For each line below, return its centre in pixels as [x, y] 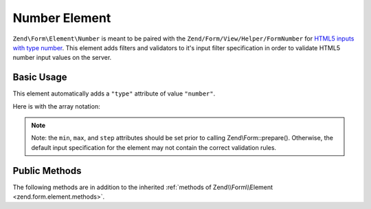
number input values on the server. [62, 58]
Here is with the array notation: [56, 106]
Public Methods [47, 171]
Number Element [62, 18]
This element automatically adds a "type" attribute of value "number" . [114, 93]
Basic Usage [40, 77]
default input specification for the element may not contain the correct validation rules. [154, 147]
